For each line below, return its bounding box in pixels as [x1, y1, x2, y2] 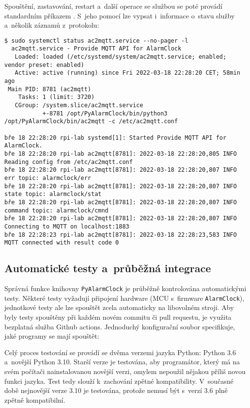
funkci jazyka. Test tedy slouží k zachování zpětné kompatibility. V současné [4, 375, 234, 386]
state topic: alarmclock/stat [4, 191, 102, 198]
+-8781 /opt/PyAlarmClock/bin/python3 [42, 110, 168, 117]
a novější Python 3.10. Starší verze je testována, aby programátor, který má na [4, 357, 240, 367]
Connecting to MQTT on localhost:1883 [4, 223, 129, 230]
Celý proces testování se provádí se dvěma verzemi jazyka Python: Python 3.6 [4, 347, 236, 357]
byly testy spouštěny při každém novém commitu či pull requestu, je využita [4, 311, 232, 322]
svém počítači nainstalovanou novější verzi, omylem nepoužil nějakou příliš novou [4, 366, 246, 376]
